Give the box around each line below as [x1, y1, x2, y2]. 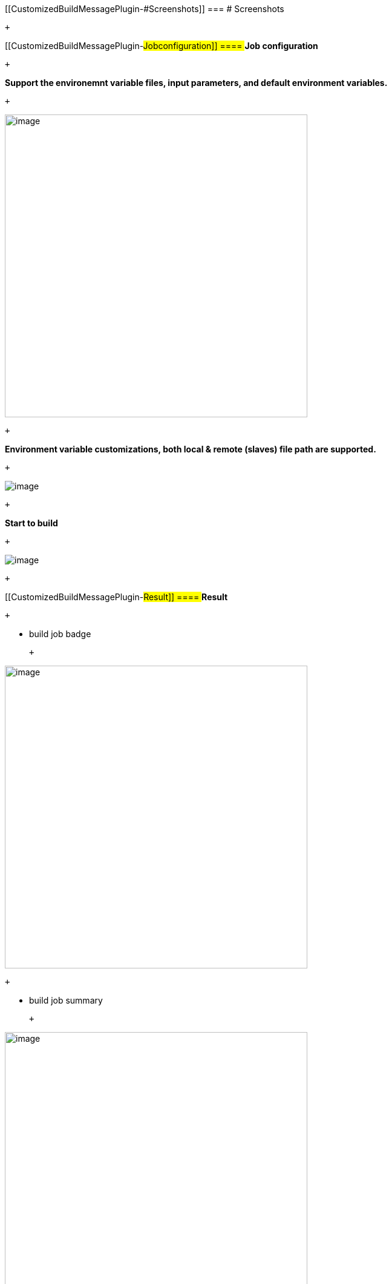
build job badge [29, 629, 91, 639]
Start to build [5, 518, 58, 528]
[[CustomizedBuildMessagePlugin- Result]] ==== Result [5, 592, 228, 602]
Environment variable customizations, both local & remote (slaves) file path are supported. [5, 444, 376, 454]
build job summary [29, 995, 103, 1005]
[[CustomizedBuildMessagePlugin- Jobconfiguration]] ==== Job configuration [5, 41, 318, 51]
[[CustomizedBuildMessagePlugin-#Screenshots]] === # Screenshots [5, 4, 284, 14]
